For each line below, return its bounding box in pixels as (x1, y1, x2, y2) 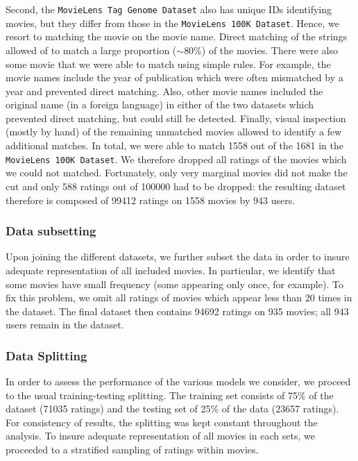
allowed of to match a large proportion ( (6, 42, 177, 57)
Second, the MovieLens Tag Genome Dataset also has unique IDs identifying (6, 2, 332, 16)
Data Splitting (6, 346, 87, 364)
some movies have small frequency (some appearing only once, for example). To (6, 276, 343, 291)
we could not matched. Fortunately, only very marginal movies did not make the (6, 165, 348, 180)
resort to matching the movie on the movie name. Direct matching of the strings (6, 29, 348, 44)
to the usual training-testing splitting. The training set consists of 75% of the (6, 387, 334, 402)
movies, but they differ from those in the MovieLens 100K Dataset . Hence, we (6, 15, 339, 30)
